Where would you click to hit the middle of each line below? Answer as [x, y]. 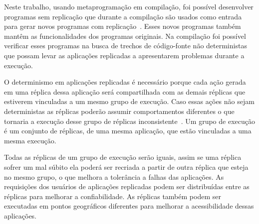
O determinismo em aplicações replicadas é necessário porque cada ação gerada [125, 82]
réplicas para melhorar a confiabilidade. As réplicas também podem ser [113, 196]
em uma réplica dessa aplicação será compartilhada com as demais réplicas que [125, 91]
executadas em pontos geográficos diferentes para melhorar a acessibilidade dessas [129, 206]
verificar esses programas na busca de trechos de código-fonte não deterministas [126, 46]
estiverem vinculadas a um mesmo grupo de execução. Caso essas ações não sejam [129, 101]
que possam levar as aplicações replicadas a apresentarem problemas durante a [124, 55]
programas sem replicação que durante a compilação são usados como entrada [123, 16]
